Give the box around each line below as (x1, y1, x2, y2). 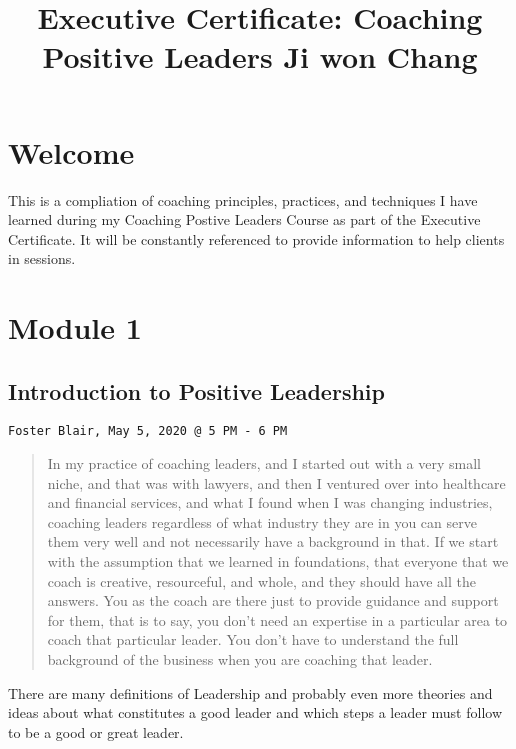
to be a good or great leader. (8, 721, 184, 742)
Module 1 (8, 307, 142, 348)
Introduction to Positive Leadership (8, 375, 385, 406)
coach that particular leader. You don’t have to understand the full (47, 629, 459, 650)
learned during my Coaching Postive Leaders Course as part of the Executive (8, 209, 481, 230)
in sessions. (8, 248, 76, 269)
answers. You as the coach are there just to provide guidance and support (47, 590, 499, 611)
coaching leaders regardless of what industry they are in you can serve (47, 511, 477, 532)
